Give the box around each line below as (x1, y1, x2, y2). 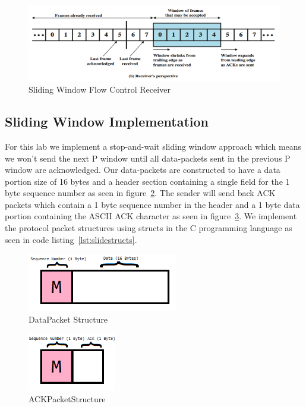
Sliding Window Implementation (5, 112, 209, 131)
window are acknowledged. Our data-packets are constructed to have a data (5, 163, 280, 176)
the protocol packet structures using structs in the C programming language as (5, 222, 292, 234)
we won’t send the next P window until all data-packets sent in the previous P (5, 152, 291, 164)
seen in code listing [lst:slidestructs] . (5, 233, 137, 245)
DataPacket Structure (29, 313, 108, 325)
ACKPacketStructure (29, 393, 106, 405)
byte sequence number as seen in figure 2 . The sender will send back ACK (5, 187, 276, 199)
